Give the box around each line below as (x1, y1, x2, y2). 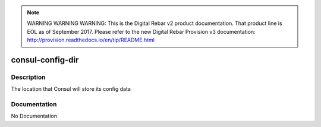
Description (11, 73, 46, 81)
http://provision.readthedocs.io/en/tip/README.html (27, 36, 155, 44)
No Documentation (11, 113, 58, 120)
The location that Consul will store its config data (11, 85, 131, 93)
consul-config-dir (11, 55, 79, 65)
